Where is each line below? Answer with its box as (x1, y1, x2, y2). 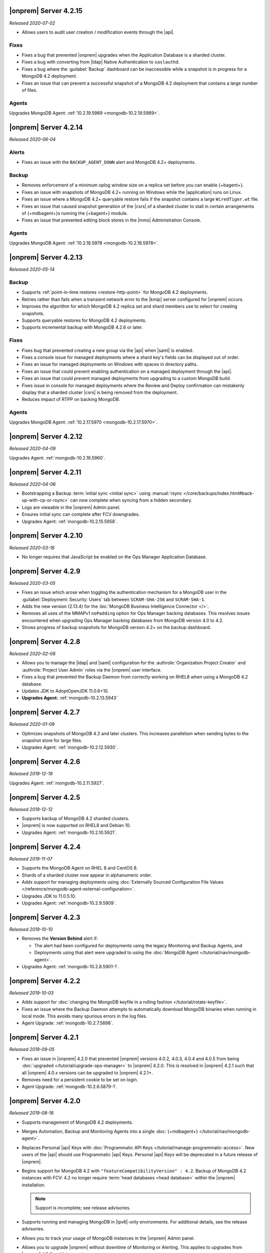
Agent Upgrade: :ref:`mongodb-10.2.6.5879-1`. (21, 1084, 117, 1090)
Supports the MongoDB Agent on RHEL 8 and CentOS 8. (21, 865, 138, 871)
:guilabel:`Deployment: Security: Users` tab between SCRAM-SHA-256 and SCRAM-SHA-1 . (21, 596, 205, 602)
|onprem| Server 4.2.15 (9, 7, 82, 15)
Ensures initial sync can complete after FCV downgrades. (21, 511, 140, 517)
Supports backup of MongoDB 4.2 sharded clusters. (21, 815, 129, 821)
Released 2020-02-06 (9, 651, 56, 657)
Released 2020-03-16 (9, 544, 55, 551)
